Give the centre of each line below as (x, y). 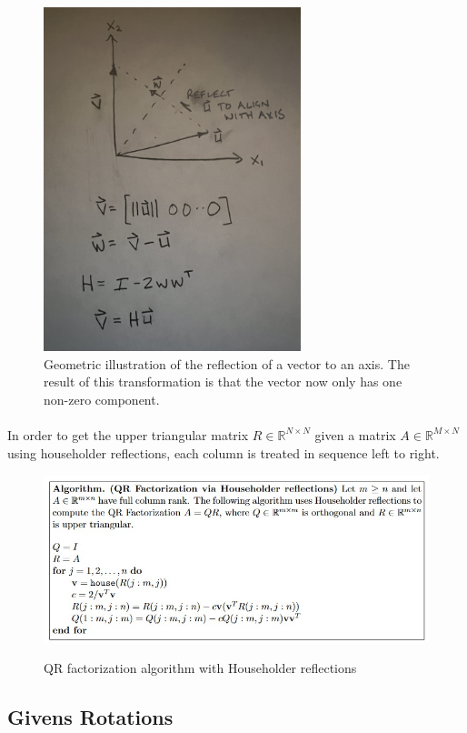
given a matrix (355, 434)
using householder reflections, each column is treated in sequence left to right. (224, 452)
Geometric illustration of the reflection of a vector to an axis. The (227, 363)
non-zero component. (102, 399)
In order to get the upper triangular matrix (128, 434)
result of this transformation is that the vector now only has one (223, 382)
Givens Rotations (90, 717)
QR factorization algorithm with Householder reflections (200, 668)
